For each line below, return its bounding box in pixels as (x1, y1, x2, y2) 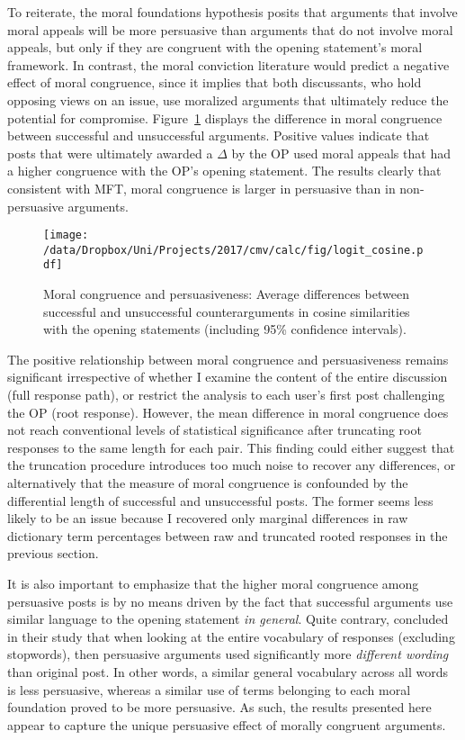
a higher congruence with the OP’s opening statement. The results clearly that (7, 161, 442, 180)
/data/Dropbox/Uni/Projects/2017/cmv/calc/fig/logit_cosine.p (43, 243, 424, 257)
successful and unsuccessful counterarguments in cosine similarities (43, 302, 410, 320)
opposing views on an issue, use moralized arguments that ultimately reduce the (7, 90, 449, 109)
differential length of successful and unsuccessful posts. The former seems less (7, 491, 434, 510)
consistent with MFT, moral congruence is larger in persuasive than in (7, 178, 396, 197)
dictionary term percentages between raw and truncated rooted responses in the (7, 526, 448, 545)
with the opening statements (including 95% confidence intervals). (43, 320, 407, 338)
